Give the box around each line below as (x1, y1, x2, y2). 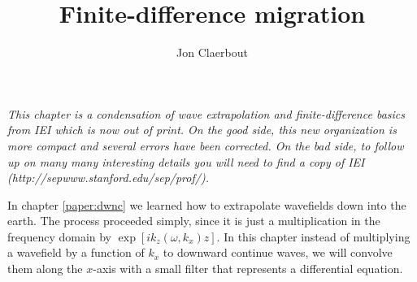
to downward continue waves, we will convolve (163, 244, 393, 261)
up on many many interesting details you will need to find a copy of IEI (7, 153, 365, 170)
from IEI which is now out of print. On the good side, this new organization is (7, 121, 397, 138)
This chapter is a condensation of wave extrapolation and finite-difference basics (7, 105, 405, 122)
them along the (7, 260, 83, 277)
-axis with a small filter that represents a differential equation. (93, 260, 403, 277)
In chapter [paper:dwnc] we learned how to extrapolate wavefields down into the (7, 196, 406, 213)
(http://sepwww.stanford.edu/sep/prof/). (7, 169, 209, 186)
